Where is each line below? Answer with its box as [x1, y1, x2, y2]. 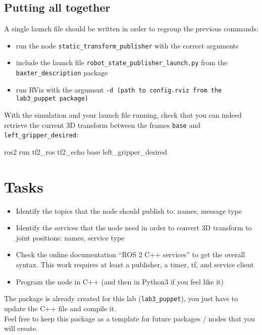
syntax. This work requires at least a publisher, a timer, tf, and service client [16, 259, 254, 270]
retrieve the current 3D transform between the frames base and [4, 119, 200, 130]
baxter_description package [16, 67, 108, 78]
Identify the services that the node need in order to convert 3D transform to [16, 222, 252, 233]
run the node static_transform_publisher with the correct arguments [16, 40, 239, 51]
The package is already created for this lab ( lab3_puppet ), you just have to [4, 293, 238, 304]
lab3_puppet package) [16, 95, 88, 103]
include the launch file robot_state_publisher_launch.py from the [16, 57, 228, 68]
